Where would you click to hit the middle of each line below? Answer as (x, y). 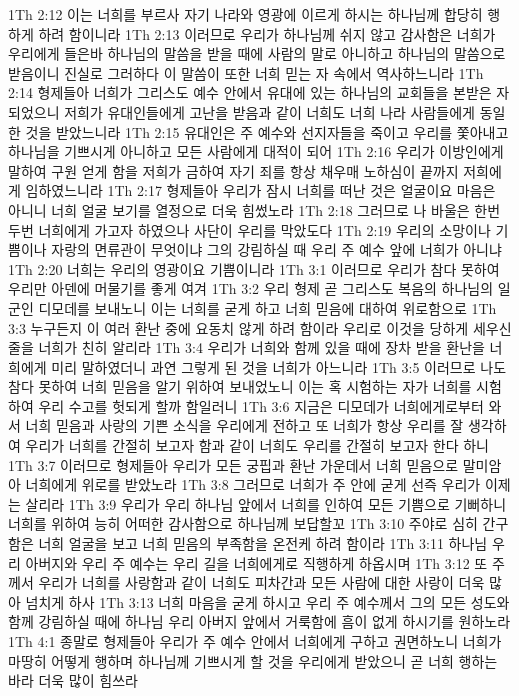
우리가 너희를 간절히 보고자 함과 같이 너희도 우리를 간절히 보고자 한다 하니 (257, 445)
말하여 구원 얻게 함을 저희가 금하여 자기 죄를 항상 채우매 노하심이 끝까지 (233, 170)
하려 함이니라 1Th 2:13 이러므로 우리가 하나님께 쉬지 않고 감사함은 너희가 (267, 33)
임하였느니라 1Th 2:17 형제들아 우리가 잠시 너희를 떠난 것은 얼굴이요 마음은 (260, 190)
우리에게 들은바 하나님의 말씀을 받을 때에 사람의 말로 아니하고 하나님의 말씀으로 (257, 53)
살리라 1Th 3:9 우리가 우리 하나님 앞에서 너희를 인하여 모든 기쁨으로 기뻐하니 (266, 503)
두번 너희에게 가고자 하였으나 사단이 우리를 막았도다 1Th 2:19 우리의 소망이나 (249, 229)
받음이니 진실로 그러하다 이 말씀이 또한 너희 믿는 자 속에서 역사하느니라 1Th (246, 72)
